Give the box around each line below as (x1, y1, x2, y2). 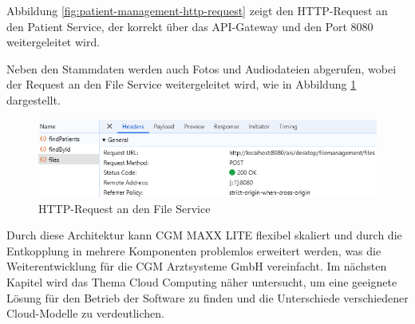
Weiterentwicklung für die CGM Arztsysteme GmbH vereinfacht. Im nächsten (6, 258, 387, 275)
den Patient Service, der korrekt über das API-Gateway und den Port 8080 (6, 18, 373, 34)
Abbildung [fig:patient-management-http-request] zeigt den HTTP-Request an (6, 2, 388, 18)
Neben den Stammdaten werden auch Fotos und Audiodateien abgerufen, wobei (6, 60, 397, 77)
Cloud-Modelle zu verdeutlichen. (6, 305, 165, 322)
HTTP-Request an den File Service (38, 200, 211, 216)
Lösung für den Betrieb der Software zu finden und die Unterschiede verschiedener (6, 289, 409, 306)
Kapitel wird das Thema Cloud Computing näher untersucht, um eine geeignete (6, 273, 397, 290)
